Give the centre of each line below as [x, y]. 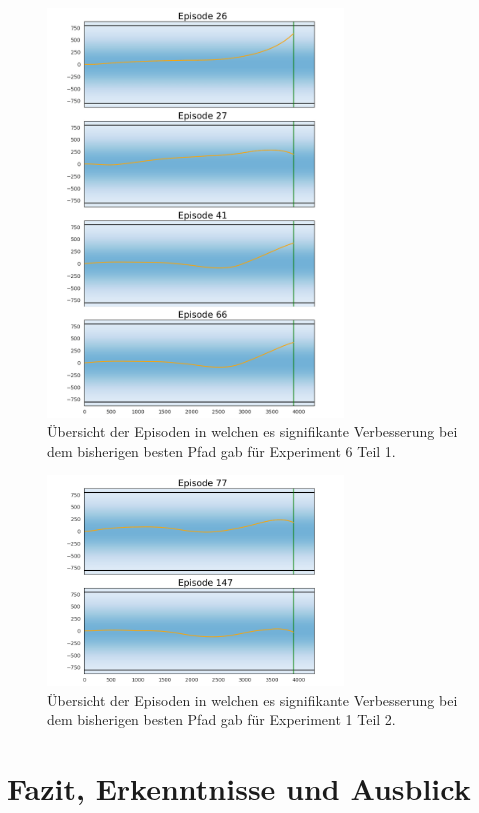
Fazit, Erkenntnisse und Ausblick [239, 788]
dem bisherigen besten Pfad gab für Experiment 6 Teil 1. [221, 450]
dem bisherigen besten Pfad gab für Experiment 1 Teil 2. [221, 719]
